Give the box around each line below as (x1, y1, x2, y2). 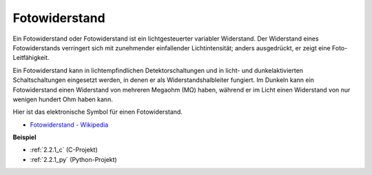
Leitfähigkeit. (12, 54, 50, 62)
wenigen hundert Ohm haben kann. (12, 95, 113, 103)
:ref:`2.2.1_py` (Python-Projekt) (30, 155, 117, 163)
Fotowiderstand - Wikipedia (30, 121, 109, 129)
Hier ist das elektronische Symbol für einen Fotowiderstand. (12, 107, 183, 116)
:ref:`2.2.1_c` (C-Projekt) (30, 145, 98, 154)
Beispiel (12, 133, 37, 141)
